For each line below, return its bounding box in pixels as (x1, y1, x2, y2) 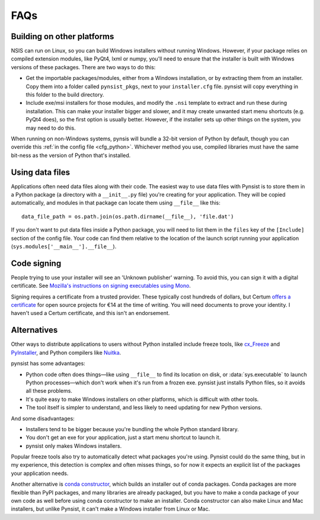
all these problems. (25, 387, 72, 394)
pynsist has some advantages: (11, 360, 85, 367)
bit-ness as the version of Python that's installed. (11, 152, 131, 159)
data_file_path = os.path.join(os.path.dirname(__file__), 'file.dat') (21, 213, 234, 220)
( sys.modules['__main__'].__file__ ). (11, 243, 117, 250)
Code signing (11, 258, 62, 268)
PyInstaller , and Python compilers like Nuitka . (11, 349, 121, 356)
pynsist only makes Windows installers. (25, 442, 122, 450)
